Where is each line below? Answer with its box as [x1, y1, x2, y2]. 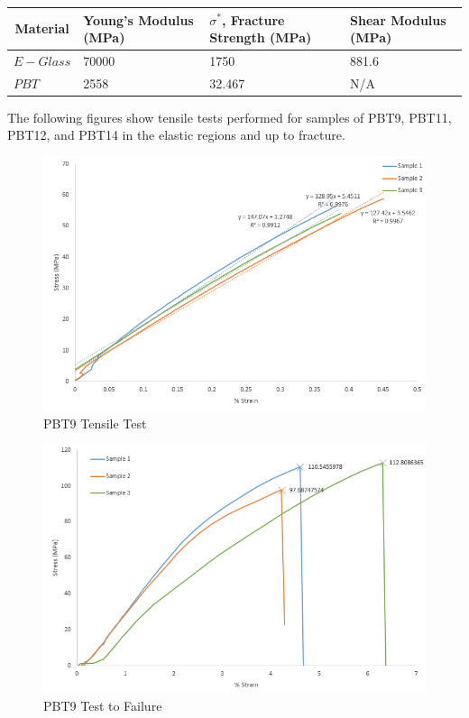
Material [14, 19, 69, 38]
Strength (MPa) [209, 28, 312, 47]
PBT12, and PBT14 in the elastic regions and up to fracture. [7, 125, 345, 144]
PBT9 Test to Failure [43, 696, 162, 714]
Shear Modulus [350, 10, 446, 29]
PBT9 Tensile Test [43, 413, 147, 432]
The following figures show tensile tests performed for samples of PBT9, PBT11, [7, 107, 452, 126]
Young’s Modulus [83, 10, 194, 29]
